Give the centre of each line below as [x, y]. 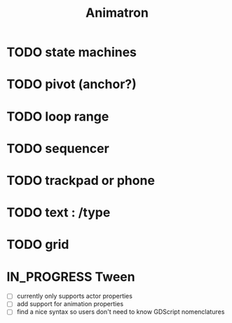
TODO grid [38, 245]
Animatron [117, 13]
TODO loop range [58, 116]
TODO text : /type [59, 213]
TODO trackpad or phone [81, 180]
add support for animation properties [70, 304]
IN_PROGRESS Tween [71, 276]
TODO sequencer [58, 148]
